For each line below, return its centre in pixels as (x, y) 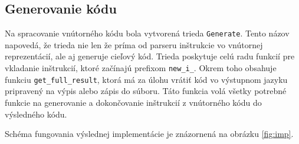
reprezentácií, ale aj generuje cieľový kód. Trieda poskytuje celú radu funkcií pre (150, 56)
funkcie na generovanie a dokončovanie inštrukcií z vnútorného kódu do (133, 102)
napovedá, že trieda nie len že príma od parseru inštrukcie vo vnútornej (134, 44)
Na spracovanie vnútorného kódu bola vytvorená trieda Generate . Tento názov (147, 33)
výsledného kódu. (36, 114)
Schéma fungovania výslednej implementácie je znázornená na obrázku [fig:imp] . (149, 134)
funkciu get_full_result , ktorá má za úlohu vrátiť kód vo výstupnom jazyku (146, 79)
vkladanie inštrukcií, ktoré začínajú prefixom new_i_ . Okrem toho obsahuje (141, 68)
